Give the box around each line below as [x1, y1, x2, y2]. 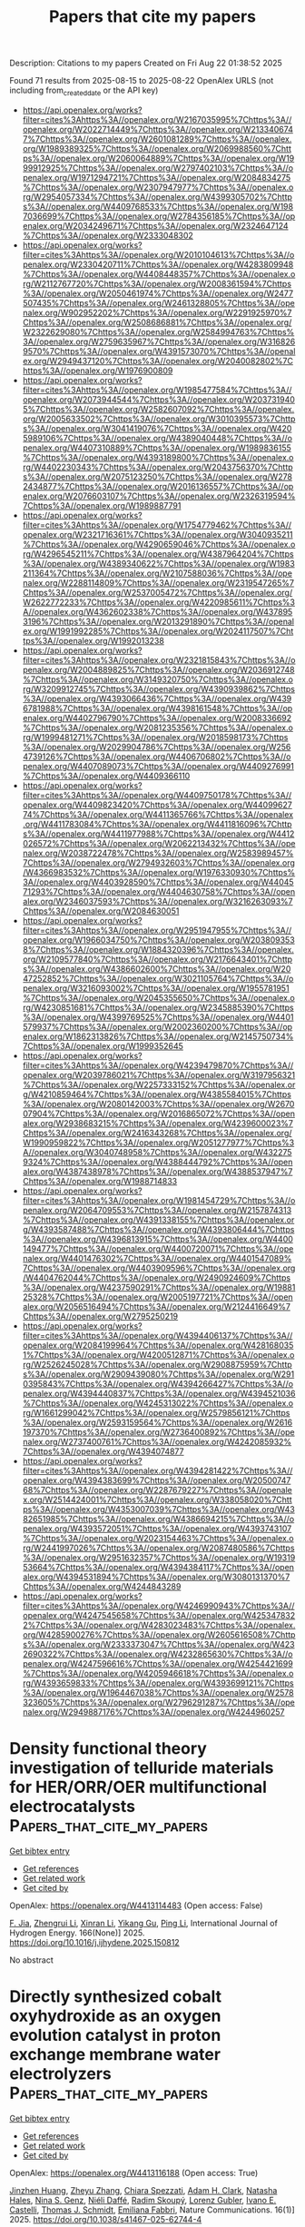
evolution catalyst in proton [9, 2025, 221, 2045]
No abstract [9, 1955, 54, 1965]
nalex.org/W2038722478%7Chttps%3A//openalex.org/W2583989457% [22, 847, 294, 858]
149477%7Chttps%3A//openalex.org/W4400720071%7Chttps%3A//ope [22, 1242, 294, 1254]
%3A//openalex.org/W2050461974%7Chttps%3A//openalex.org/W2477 [22, 288, 293, 299]
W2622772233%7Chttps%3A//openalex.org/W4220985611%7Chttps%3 [22, 597, 296, 608]
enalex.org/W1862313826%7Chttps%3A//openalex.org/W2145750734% [22, 1031, 294, 1042]
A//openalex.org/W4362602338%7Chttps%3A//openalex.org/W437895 [22, 606, 293, 617]
